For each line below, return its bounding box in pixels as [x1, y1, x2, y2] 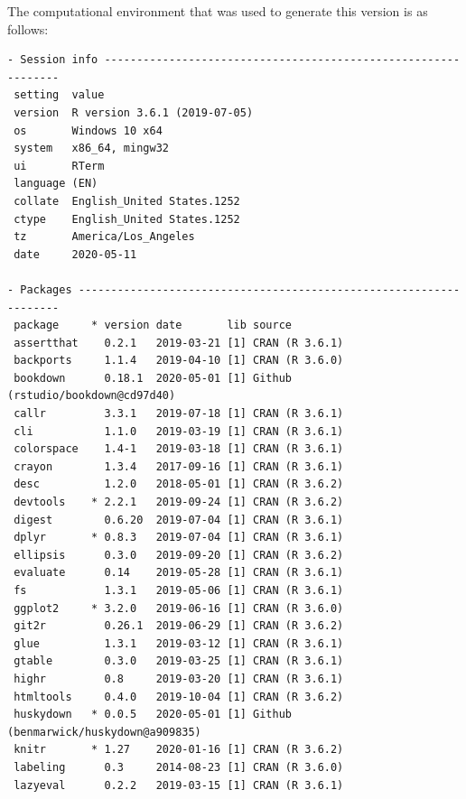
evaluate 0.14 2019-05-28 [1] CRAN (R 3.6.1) [14, 566, 344, 580]
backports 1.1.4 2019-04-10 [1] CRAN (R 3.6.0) [14, 354, 344, 367]
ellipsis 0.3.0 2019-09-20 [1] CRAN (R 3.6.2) [14, 548, 344, 562]
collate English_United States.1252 [14, 194, 240, 208]
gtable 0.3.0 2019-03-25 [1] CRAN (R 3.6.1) [14, 655, 344, 668]
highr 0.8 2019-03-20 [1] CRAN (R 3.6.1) [14, 672, 344, 685]
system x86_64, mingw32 [14, 142, 169, 155]
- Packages [7, 283, 72, 296]
